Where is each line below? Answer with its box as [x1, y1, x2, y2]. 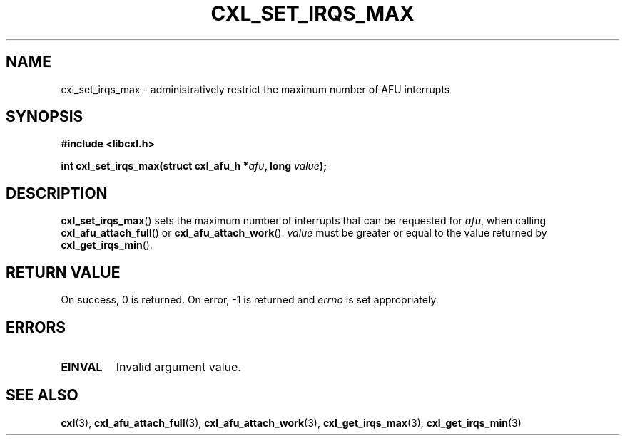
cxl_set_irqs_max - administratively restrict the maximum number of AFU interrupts [61, 83, 450, 95]
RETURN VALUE [6, 263, 121, 281]
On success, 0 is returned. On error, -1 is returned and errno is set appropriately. [61, 294, 439, 306]
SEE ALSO [6, 386, 78, 405]
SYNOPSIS [6, 108, 83, 126]
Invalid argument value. [116, 359, 241, 374]
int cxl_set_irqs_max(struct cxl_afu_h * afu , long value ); [61, 160, 327, 172]
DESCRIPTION [6, 184, 108, 202]
